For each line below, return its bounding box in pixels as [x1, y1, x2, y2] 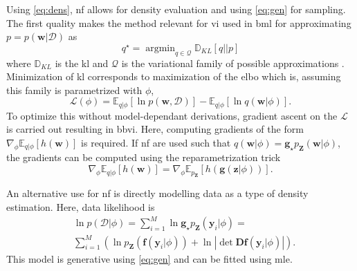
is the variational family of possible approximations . [121, 55, 345, 70]
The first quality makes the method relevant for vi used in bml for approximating [6, 15, 351, 30]
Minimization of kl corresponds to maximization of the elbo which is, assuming [6, 69, 341, 84]
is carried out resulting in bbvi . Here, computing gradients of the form [6, 122, 304, 136]
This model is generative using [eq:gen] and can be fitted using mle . [6, 251, 293, 265]
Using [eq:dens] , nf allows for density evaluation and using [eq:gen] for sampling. [6, 2, 346, 16]
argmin [145, 43, 175, 53]
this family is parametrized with [6, 82, 143, 97]
